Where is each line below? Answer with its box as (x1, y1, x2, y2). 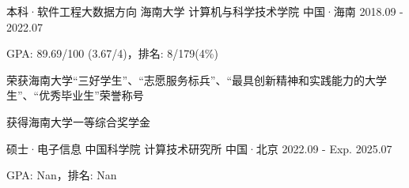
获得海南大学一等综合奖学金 (6, 113, 150, 130)
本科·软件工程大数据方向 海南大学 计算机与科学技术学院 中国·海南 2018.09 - (6, 3, 403, 19)
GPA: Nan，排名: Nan (6, 167, 117, 183)
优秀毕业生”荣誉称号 (39, 87, 144, 103)
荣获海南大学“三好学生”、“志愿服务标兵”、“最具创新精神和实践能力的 (6, 71, 365, 88)
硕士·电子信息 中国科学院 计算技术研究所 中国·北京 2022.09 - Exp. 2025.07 (6, 140, 392, 156)
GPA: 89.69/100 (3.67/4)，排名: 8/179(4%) (6, 45, 218, 62)
